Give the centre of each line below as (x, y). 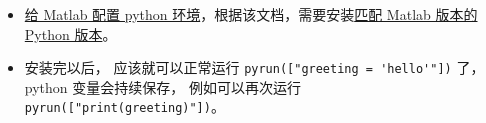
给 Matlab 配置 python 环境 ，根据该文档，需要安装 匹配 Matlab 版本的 (251, 14)
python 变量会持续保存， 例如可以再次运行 (162, 86)
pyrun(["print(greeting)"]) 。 (124, 106)
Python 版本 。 (70, 33)
